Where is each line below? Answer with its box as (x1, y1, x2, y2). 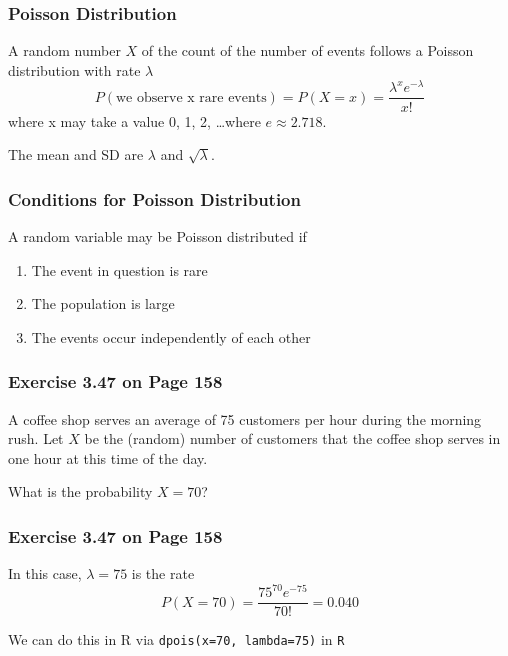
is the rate (131, 563, 195, 584)
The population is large (31, 293, 175, 314)
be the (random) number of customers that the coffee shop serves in (84, 428, 501, 449)
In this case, (8, 563, 82, 584)
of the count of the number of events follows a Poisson (141, 40, 474, 61)
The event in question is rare (31, 259, 208, 280)
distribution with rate (8, 59, 141, 80)
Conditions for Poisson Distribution (8, 186, 301, 211)
